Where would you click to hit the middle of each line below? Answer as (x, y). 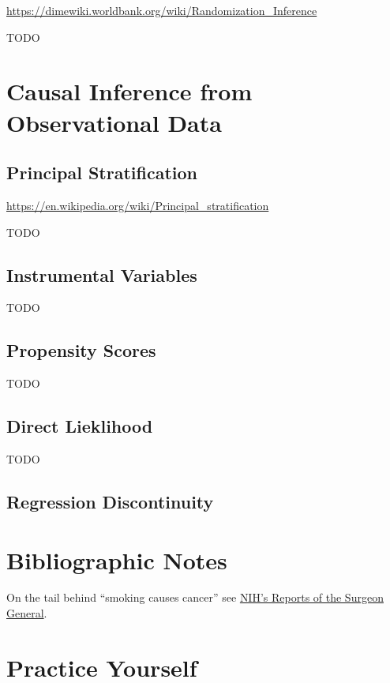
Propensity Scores (81, 350)
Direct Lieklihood (80, 426)
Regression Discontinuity (110, 501)
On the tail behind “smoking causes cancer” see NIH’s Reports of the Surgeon (195, 597)
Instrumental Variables (102, 274)
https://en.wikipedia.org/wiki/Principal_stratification (138, 205)
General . (27, 613)
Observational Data (114, 122)
